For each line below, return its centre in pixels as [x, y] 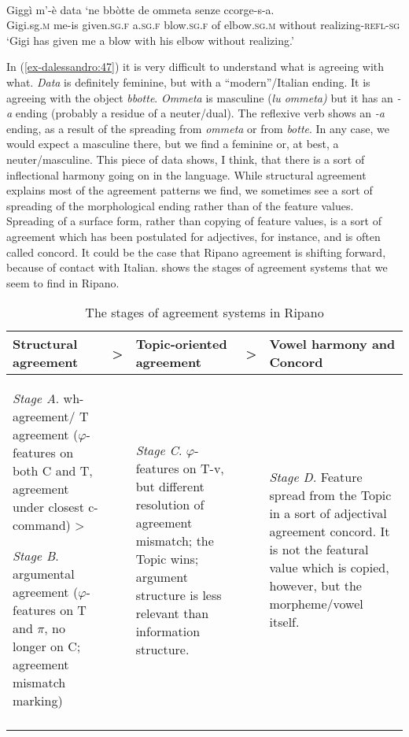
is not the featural [319, 550]
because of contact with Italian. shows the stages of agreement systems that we [197, 267]
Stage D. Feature [316, 477]
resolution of [170, 504]
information [168, 631]
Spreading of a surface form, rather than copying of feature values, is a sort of [194, 221]
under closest [48, 507]
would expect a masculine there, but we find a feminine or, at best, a [173, 144]
